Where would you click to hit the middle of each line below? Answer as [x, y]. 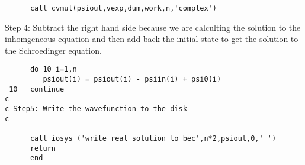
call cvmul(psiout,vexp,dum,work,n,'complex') [123, 8]
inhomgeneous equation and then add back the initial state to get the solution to [152, 39]
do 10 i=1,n [53, 69]
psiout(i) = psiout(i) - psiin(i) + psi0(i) [132, 80]
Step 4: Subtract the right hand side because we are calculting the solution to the [153, 27]
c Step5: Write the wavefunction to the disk [96, 109]
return [43, 148]
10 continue [37, 89]
